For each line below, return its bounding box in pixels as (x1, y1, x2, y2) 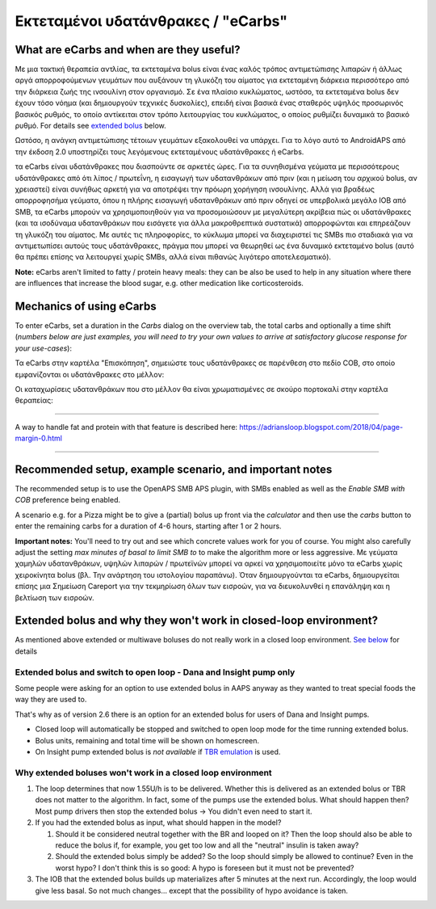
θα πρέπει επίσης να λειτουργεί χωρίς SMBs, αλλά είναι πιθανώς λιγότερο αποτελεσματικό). (15, 252, 331, 262)
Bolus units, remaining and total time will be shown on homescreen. (35, 735, 260, 745)
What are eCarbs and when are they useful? (15, 43, 241, 57)
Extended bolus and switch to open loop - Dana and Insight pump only (15, 667, 296, 678)
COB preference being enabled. (15, 495, 121, 505)
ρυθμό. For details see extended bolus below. (15, 121, 167, 131)
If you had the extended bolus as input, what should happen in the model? (35, 818, 282, 827)
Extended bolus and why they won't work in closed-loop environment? (15, 614, 379, 628)
